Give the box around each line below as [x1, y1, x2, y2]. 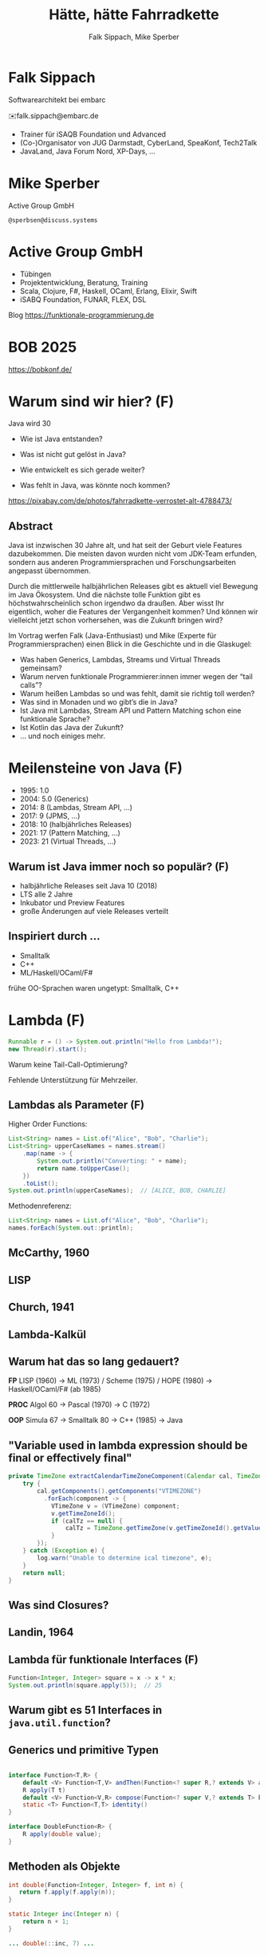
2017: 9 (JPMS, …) [19, 811, 81, 821]
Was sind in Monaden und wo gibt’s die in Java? [19, 697, 178, 707]
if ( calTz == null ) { [50, 1516, 124, 1525]
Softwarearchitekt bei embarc [8, 94, 106, 105]
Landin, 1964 [8, 1626, 74, 1639]
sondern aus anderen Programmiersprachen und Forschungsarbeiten [8, 558, 237, 567]
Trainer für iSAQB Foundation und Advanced [19, 129, 166, 139]
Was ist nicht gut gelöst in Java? [19, 450, 126, 459]
